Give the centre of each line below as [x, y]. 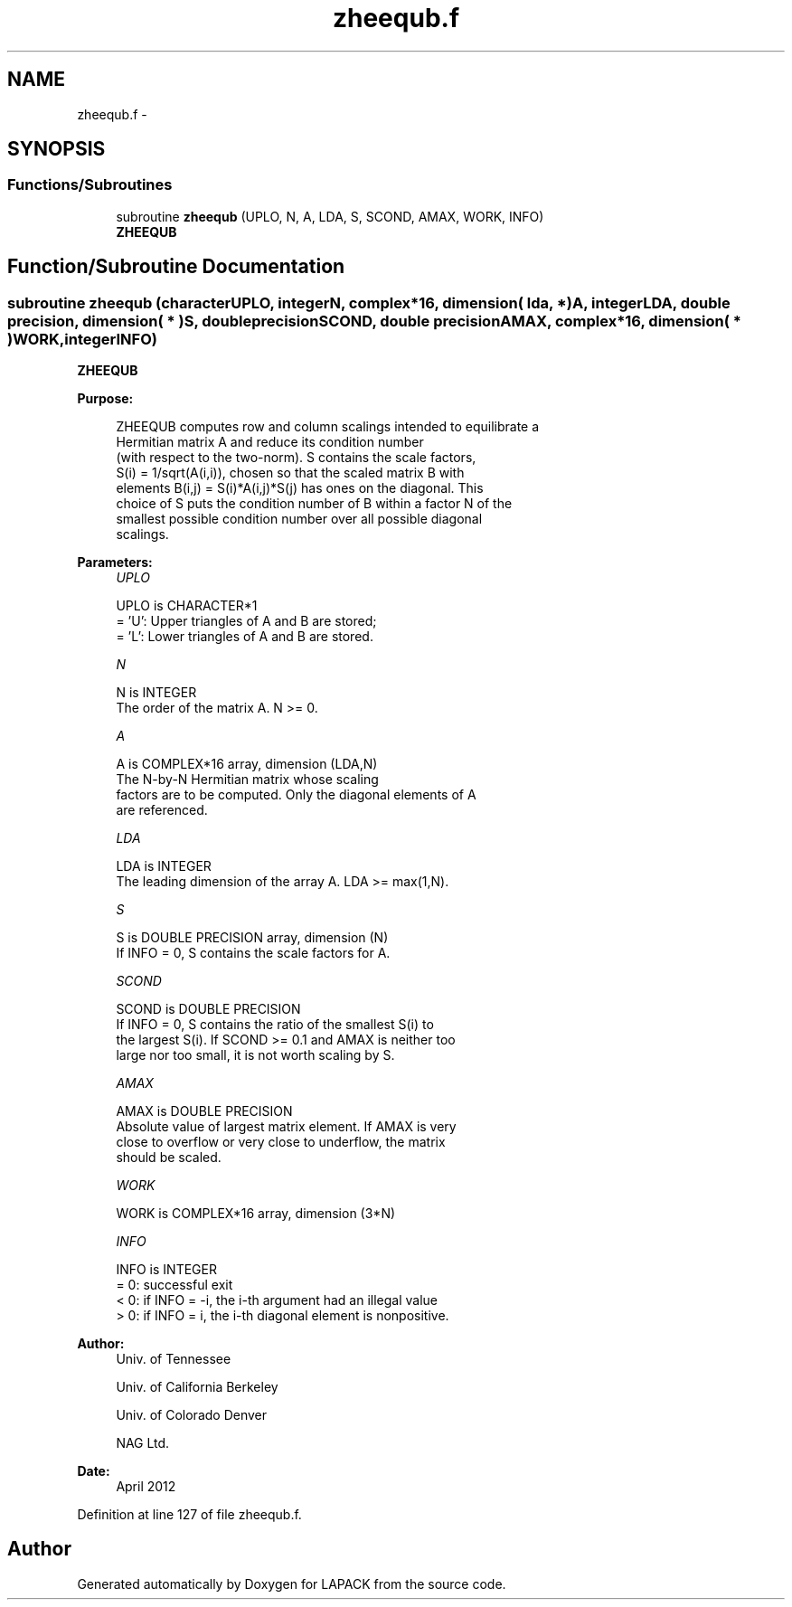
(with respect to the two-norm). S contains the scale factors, [296, 458]
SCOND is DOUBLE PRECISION [208, 1009]
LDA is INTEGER [164, 866]
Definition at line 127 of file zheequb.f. [189, 1515]
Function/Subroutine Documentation [176, 267]
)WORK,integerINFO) [82, 339]
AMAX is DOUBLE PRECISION [204, 1111]
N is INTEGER [156, 693]
